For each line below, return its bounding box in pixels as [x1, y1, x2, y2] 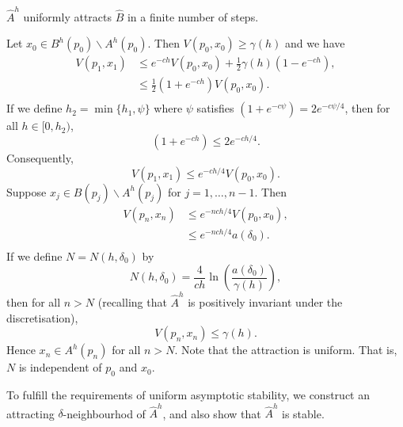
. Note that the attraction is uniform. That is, [174, 341, 397, 358]
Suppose [6, 183, 47, 200]
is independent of [18, 359, 102, 376]
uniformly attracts [23, 8, 112, 25]
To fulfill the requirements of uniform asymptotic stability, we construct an [6, 387, 370, 403]
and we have [285, 35, 345, 51]
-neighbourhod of [63, 405, 146, 421]
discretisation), [6, 309, 78, 326]
